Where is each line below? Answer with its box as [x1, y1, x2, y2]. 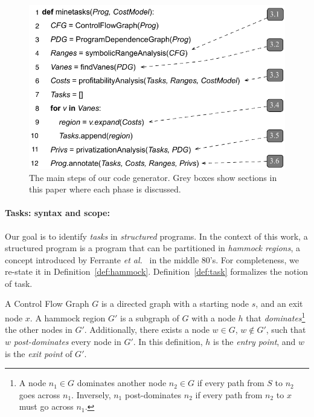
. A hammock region [30, 311, 106, 324]
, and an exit [255, 297, 303, 310]
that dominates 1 [246, 310, 306, 324]
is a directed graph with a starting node [101, 297, 249, 310]
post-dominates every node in [13, 335, 121, 347]
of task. [5, 277, 33, 289]
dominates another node [77, 376, 167, 389]
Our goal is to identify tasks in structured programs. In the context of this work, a [5, 229, 308, 242]
